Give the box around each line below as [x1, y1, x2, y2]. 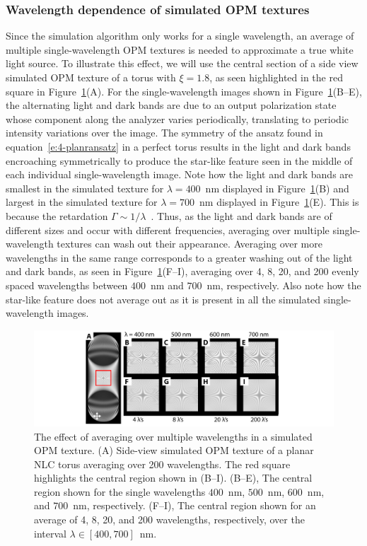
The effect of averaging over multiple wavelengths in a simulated [34, 429, 313, 443]
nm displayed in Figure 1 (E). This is [199, 194, 359, 209]
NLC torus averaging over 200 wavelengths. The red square [34, 456, 291, 471]
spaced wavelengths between [6, 277, 128, 292]
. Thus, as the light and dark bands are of [151, 208, 332, 223]
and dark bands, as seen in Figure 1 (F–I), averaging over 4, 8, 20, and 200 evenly [6, 264, 359, 279]
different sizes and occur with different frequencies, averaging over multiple [6, 222, 330, 237]
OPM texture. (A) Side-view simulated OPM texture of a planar [34, 443, 314, 458]
